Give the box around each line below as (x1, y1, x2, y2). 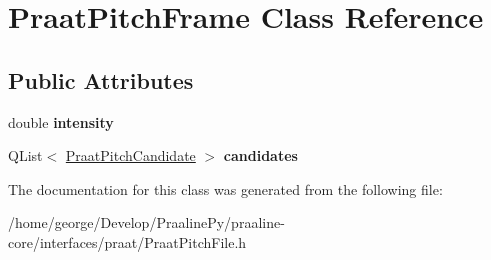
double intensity (8, 111, 114, 132)
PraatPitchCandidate (65, 145, 196, 166)
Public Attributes (8, 64, 194, 95)
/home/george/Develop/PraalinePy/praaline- (8, 212, 285, 233)
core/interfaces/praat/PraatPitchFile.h (8, 231, 247, 252)
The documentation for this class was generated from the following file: (8, 178, 443, 199)
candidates (223, 145, 298, 166)
